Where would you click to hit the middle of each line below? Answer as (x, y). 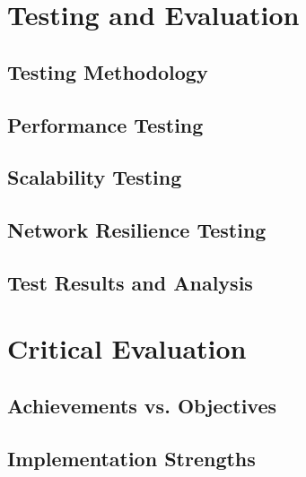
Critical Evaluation (127, 348)
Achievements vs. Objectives (142, 406)
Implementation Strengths (131, 458)
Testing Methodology (108, 71)
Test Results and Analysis (130, 282)
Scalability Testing (95, 177)
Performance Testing (105, 124)
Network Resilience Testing (137, 230)
